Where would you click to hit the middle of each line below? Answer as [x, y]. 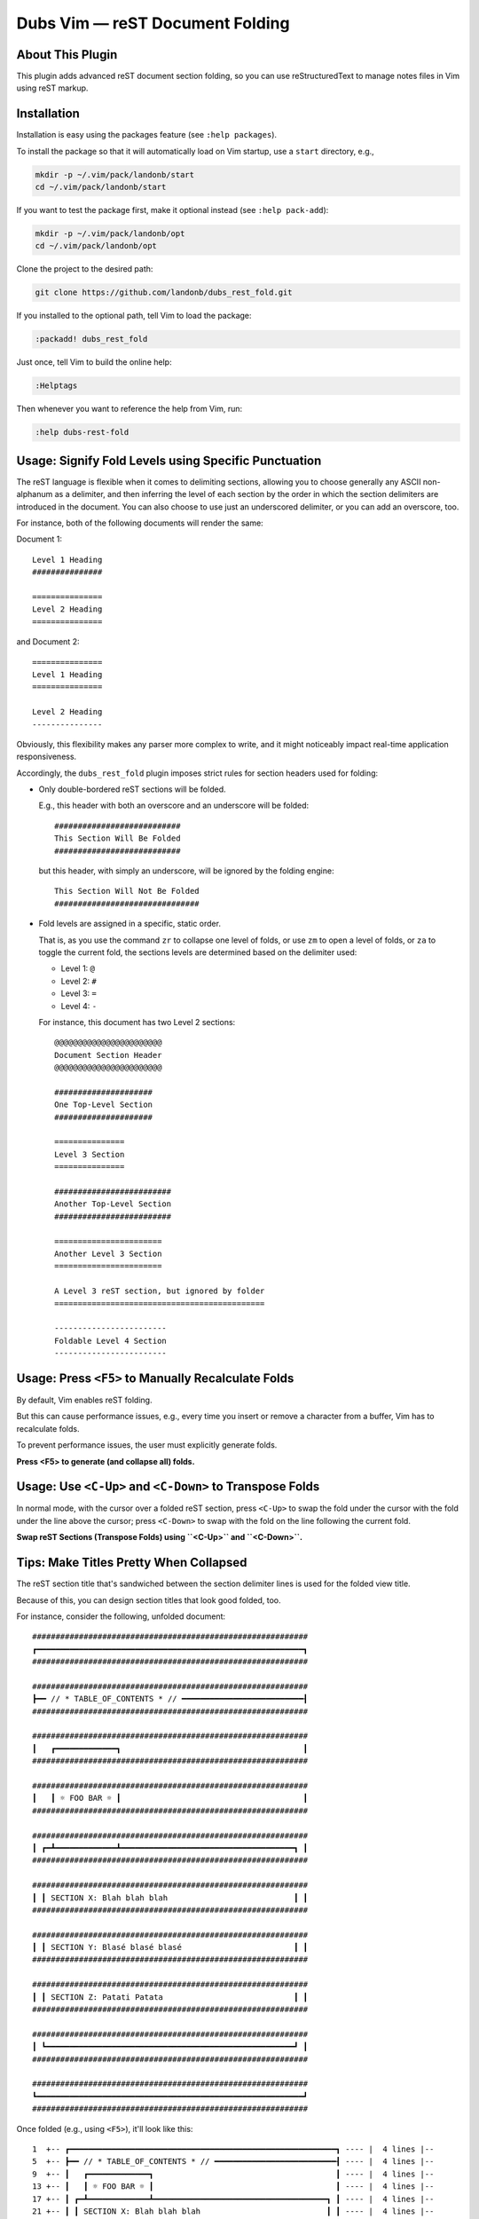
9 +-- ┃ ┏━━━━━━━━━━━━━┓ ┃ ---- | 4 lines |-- [233, 2174]
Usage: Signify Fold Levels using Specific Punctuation [169, 460]
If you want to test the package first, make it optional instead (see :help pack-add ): [173, 210]
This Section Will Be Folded [118, 838]
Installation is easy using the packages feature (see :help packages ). [147, 135]
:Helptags [56, 386]
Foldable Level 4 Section [111, 1341]
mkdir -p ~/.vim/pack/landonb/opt [110, 234]
